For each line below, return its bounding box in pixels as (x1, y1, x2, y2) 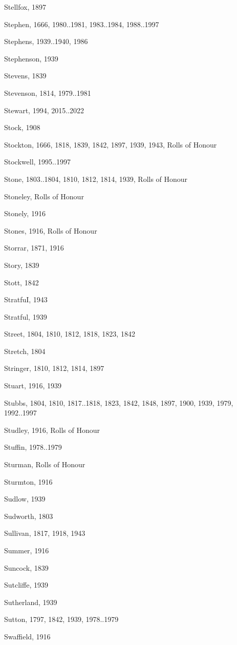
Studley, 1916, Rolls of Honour (4, 424, 100, 435)
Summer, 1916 (4, 545, 49, 555)
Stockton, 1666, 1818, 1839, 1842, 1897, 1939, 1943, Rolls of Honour (4, 139, 217, 150)
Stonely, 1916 (4, 208, 46, 219)
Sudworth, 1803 (4, 510, 53, 521)
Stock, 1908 (4, 122, 40, 133)
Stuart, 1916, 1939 (4, 380, 62, 391)
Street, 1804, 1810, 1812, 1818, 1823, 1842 (4, 328, 135, 339)
